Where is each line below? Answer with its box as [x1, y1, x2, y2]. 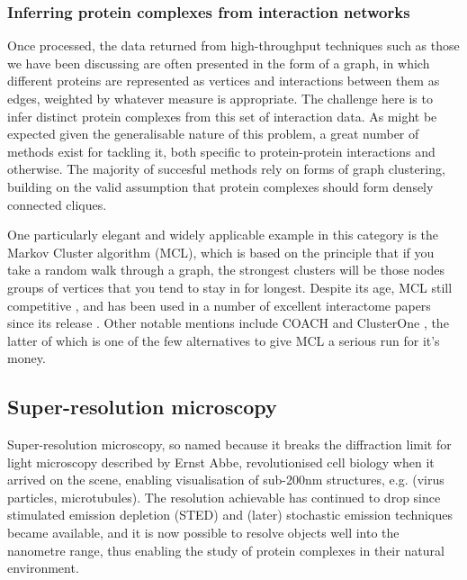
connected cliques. [7, 195, 107, 213]
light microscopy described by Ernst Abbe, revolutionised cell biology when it [7, 452, 435, 471]
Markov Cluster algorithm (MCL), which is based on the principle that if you [7, 242, 435, 261]
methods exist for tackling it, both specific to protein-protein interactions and [7, 141, 436, 160]
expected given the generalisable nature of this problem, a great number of [7, 124, 419, 143]
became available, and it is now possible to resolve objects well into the [7, 523, 400, 542]
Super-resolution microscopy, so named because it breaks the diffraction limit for [7, 435, 452, 454]
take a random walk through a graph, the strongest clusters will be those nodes [7, 260, 445, 279]
